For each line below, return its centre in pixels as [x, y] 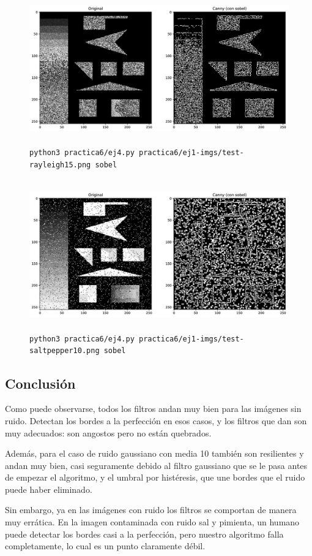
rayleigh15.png [60, 165]
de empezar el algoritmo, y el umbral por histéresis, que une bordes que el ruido [155, 477]
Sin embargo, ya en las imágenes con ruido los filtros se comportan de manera [151, 510]
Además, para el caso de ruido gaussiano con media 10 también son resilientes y [154, 453]
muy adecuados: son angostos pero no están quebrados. [108, 432]
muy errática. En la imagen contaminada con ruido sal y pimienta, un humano [152, 522]
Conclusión [40, 383]
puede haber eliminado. [49, 489]
